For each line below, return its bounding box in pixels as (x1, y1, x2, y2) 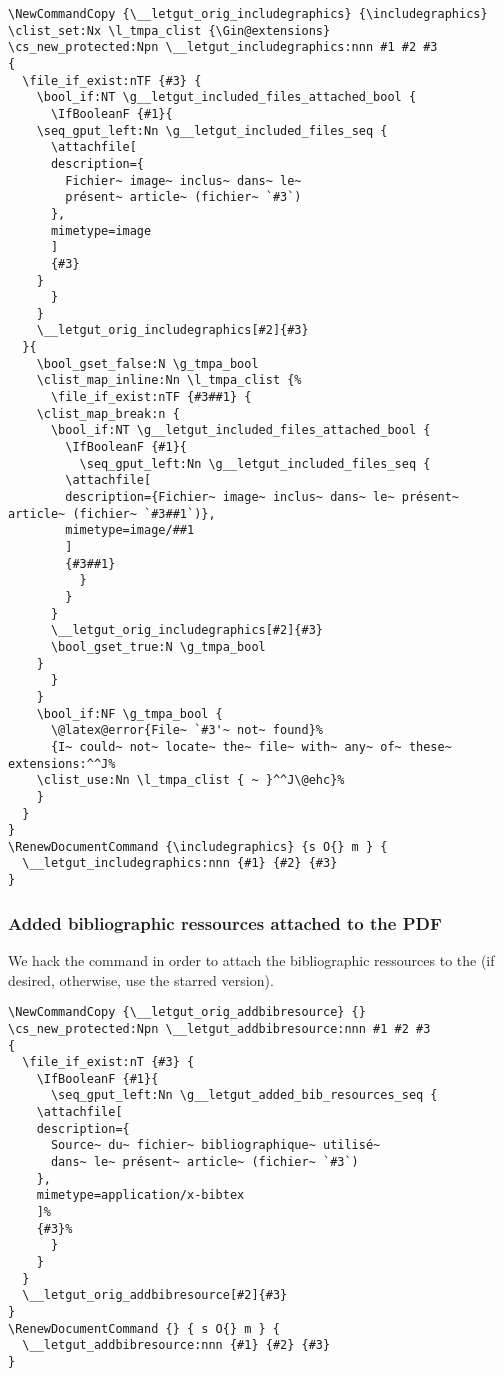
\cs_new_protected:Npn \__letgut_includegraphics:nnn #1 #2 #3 (8, 40, 438, 55)
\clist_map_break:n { (36, 406, 180, 421)
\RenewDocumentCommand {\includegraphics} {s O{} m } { (8, 839, 388, 854)
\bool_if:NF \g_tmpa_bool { (36, 706, 223, 721)
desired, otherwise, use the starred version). (8, 969, 274, 990)
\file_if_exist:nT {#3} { (22, 1055, 195, 1070)
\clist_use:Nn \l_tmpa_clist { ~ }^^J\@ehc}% (36, 773, 345, 788)
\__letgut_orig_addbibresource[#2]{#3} (22, 1288, 288, 1303)
